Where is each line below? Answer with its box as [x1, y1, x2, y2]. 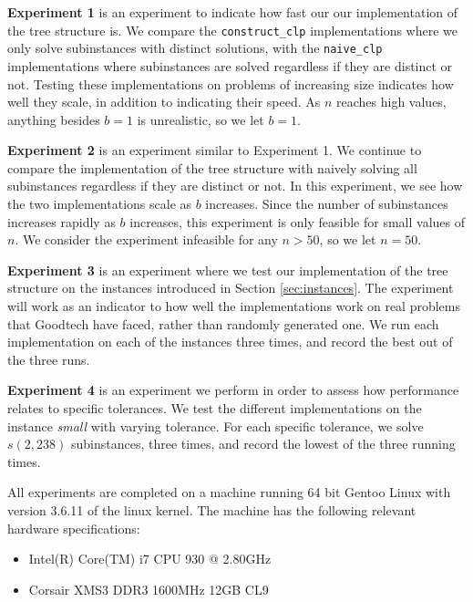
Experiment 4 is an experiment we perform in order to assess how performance [7, 380, 459, 400]
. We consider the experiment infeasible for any [15, 230, 278, 249]
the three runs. [7, 349, 90, 368]
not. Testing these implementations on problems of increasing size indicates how [7, 74, 454, 93]
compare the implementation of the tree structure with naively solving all [7, 158, 417, 177]
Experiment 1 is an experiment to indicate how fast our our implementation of [7, 3, 458, 21]
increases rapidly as [7, 212, 116, 231]
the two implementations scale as [7, 194, 192, 213]
